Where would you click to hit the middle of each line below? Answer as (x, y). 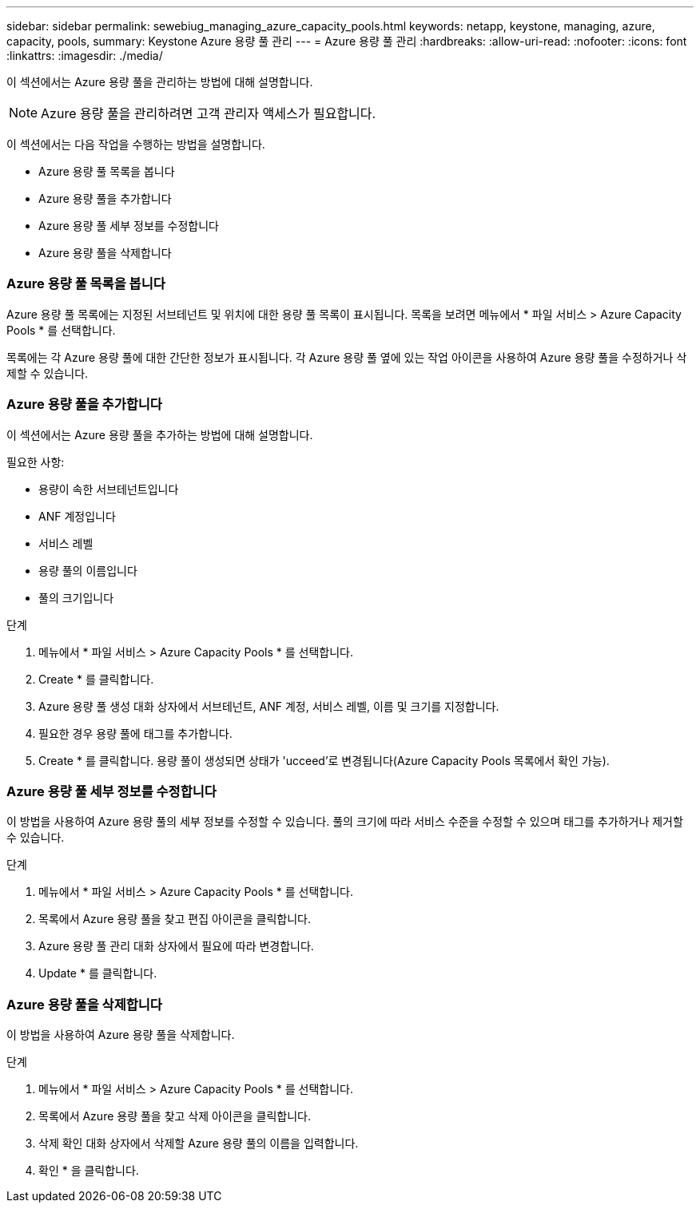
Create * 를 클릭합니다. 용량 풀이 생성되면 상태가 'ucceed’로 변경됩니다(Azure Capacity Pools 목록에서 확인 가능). (324, 760)
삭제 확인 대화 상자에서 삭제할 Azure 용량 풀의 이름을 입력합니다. (199, 1143)
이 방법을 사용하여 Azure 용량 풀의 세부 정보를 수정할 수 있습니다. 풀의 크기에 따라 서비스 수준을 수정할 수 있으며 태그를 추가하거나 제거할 (345, 822)
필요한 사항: (36, 462)
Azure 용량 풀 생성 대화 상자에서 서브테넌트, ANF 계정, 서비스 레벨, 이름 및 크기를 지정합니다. (269, 706)
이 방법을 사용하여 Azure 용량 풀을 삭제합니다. (121, 1035)
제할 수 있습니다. (48, 373)
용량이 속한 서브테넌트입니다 (109, 489)
